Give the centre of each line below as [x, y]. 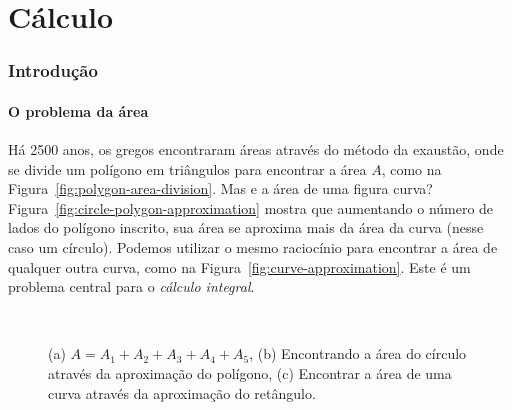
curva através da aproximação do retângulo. [182, 392]
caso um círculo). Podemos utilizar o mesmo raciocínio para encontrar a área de [253, 246]
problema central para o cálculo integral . [131, 286]
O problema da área [78, 110]
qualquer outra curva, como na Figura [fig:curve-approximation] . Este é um [239, 266]
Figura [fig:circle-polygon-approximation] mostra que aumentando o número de [251, 207]
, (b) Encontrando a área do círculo [358, 353]
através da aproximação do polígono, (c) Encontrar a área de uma [250, 372]
